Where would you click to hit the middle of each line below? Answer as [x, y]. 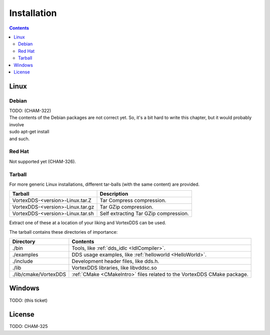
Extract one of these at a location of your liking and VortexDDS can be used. [88, 223]
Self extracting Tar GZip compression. [144, 214]
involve [17, 124]
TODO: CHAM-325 [28, 327]
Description [114, 194]
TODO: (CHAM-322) [30, 111]
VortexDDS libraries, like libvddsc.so [114, 268]
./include [23, 261]
